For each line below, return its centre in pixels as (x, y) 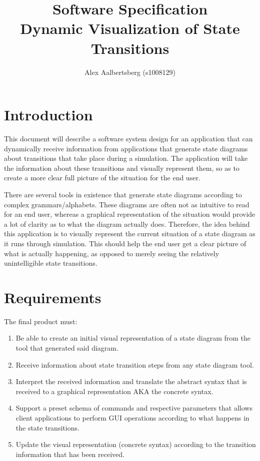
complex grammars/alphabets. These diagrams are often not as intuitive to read (127, 204)
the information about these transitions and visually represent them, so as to (122, 168)
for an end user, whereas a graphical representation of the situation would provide (130, 214)
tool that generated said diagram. (67, 348)
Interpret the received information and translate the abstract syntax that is (131, 381)
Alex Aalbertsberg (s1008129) (130, 72)
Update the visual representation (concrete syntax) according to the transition (136, 444)
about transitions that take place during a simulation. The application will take (126, 158)
